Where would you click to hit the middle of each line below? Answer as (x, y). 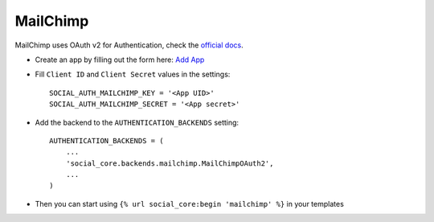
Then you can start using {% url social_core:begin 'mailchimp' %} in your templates (190, 203)
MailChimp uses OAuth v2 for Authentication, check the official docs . (129, 45)
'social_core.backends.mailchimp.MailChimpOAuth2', (170, 163)
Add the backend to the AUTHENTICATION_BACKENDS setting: (137, 122)
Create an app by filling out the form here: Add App (120, 60)
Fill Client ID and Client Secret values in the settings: (133, 74)
